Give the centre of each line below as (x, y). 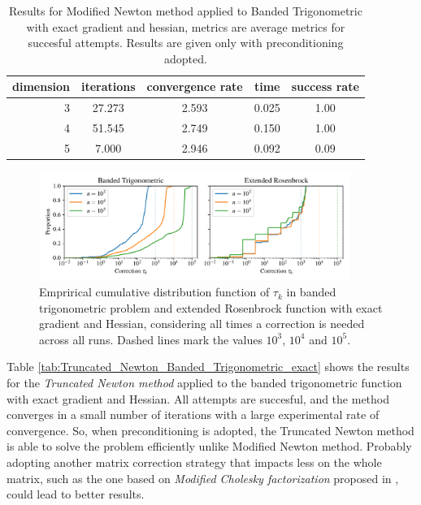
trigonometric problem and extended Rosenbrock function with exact (211, 307)
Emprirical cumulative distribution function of (154, 292)
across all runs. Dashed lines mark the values (151, 339)
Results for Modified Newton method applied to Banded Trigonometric (185, 11)
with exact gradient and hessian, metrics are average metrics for (186, 26)
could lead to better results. (76, 494)
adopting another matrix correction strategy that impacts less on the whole (194, 462)
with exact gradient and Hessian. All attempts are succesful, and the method (198, 398)
